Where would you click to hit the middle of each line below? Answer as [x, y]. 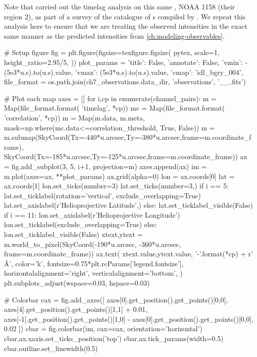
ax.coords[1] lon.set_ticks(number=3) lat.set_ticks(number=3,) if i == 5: [116, 186]
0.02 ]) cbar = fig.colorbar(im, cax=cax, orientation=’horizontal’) [103, 328]
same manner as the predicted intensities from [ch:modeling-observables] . [114, 35]
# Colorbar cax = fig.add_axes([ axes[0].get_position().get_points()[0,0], [116, 299]
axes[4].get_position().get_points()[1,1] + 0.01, [76, 309]
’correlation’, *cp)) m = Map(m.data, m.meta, [75, 117]
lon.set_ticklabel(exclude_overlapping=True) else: [81, 224]
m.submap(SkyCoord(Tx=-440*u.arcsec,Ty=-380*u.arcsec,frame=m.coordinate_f [128, 137]
